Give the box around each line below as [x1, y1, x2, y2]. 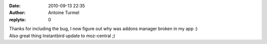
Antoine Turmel [48, 10, 80, 16]
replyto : [9, 16, 26, 22]
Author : [9, 10, 26, 16]
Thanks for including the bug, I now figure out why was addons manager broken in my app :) [9, 26, 198, 32]
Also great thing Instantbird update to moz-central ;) [9, 33, 116, 39]
